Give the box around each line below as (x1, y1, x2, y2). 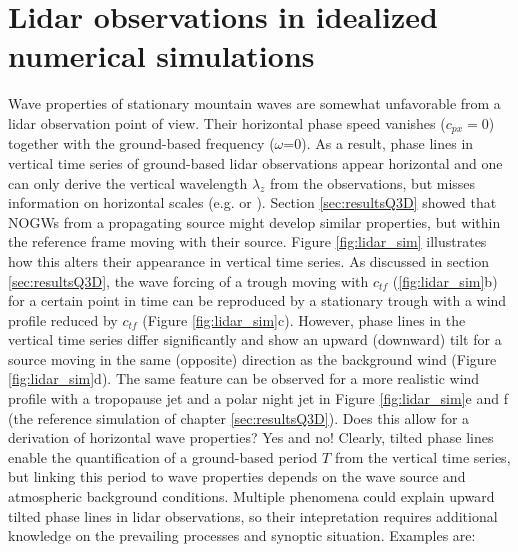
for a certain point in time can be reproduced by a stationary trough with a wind (8, 290, 507, 311)
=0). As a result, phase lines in (283, 133, 474, 154)
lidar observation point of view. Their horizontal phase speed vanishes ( (8, 112, 446, 133)
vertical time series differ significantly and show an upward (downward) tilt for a (8, 329, 502, 350)
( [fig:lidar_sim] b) (392, 270, 498, 291)
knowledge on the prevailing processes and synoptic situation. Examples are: (8, 525, 476, 546)
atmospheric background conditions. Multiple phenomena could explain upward (8, 486, 495, 507)
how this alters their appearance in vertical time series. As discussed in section (8, 250, 490, 271)
